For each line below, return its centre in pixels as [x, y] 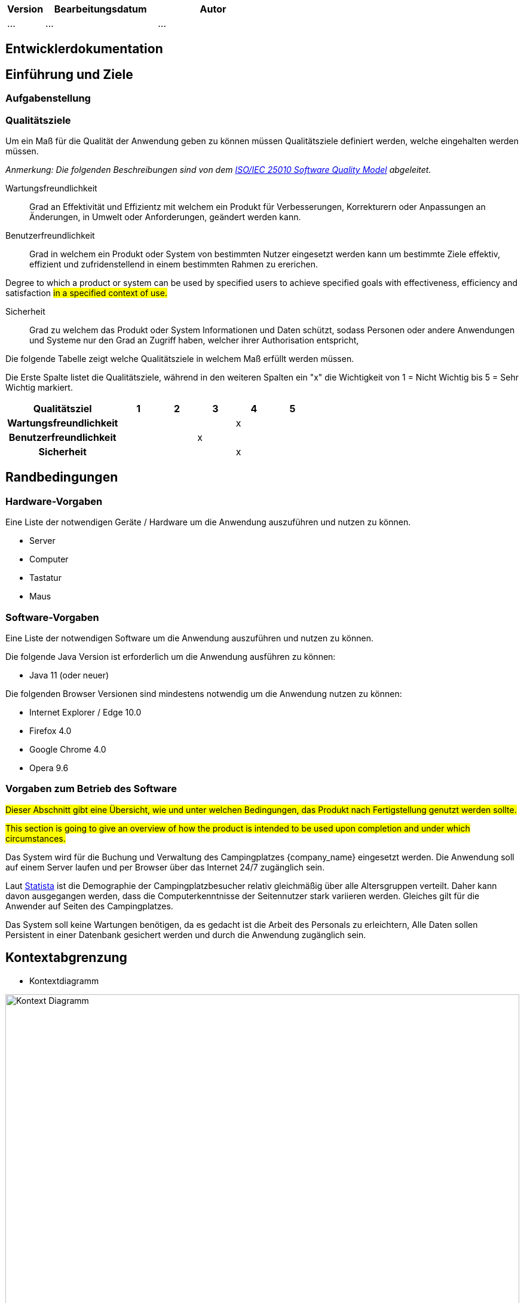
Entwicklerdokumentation [84, 49]
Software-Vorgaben [52, 617]
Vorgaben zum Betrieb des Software [91, 789]
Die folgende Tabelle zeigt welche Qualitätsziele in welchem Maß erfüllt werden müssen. [180, 359]
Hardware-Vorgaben [54, 501]
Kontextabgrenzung [66, 958]
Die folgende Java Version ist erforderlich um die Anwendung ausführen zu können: [171, 656]
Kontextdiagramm [64, 981]
